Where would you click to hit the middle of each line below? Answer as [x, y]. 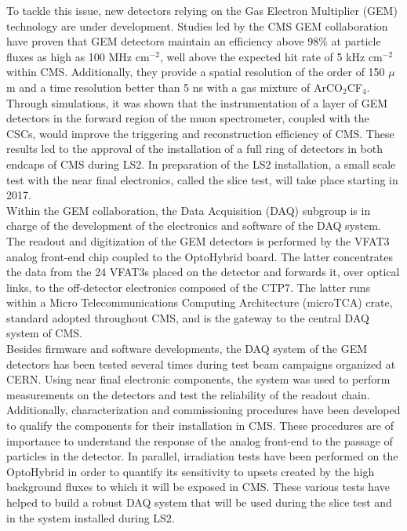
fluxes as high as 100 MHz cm [78, 56]
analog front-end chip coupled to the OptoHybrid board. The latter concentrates [200, 256]
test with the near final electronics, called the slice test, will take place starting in [202, 179]
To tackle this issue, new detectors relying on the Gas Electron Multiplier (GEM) [202, 10]
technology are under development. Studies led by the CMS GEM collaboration [197, 25]
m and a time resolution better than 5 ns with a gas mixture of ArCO [174, 87]
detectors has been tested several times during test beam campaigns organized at [201, 364]
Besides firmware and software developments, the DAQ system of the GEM [187, 349]
